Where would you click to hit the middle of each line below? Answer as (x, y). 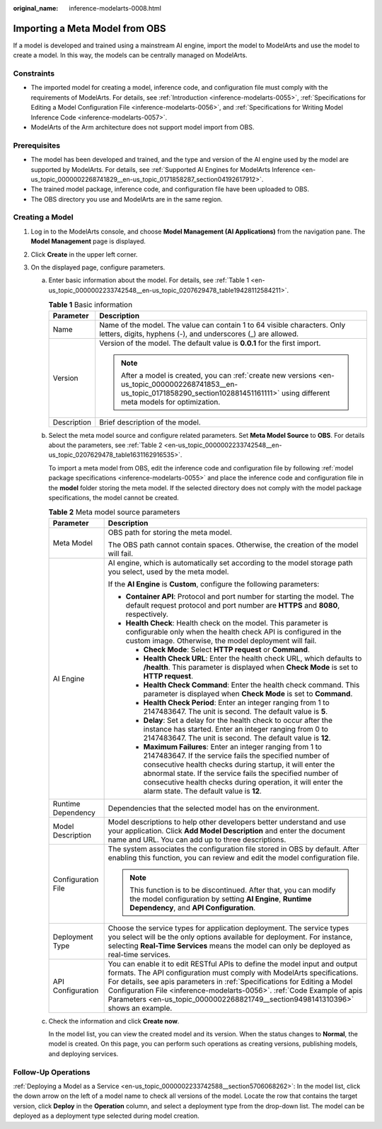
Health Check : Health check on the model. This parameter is (227, 623)
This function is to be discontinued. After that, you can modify (233, 890)
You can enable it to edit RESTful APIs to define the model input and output (233, 963)
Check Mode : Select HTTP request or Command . (227, 649)
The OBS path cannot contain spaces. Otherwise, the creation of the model (233, 545)
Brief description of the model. (150, 422)
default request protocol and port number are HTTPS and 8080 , (233, 605)
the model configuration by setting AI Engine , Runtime (221, 898)
